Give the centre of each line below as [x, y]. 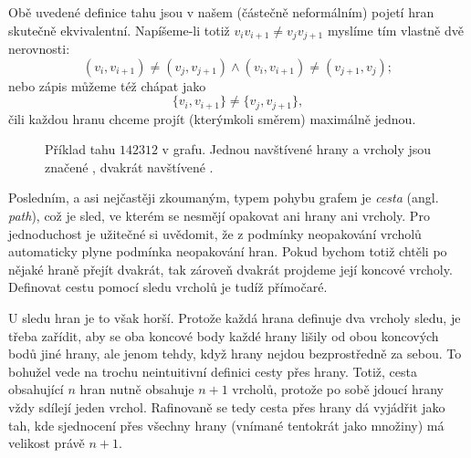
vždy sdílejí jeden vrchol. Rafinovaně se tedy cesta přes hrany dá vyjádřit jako [227, 407]
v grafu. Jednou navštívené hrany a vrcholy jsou [297, 149]
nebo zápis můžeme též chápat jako [107, 85]
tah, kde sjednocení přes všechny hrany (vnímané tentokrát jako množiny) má [226, 425]
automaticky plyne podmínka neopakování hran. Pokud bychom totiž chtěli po [228, 251]
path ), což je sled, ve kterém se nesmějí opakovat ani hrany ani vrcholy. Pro [219, 216]
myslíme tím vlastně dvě [395, 30]
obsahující [36, 389]
